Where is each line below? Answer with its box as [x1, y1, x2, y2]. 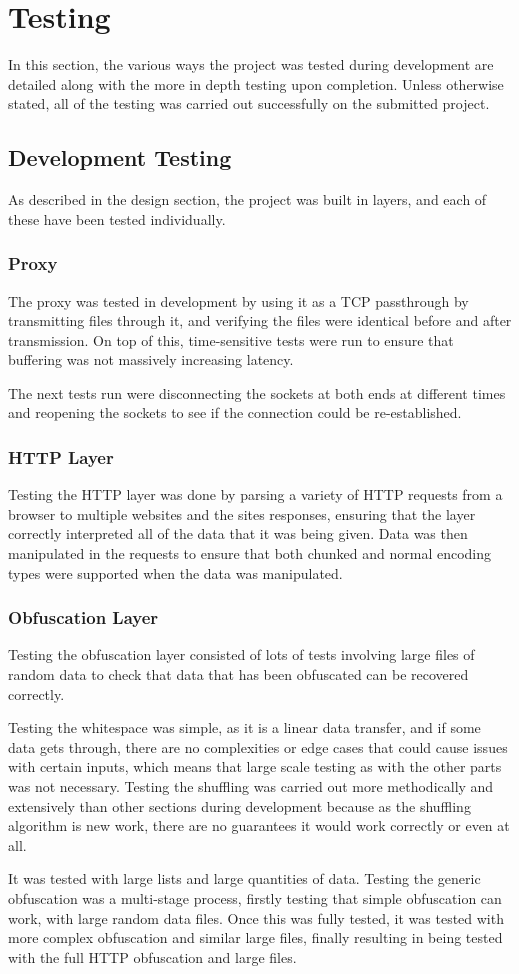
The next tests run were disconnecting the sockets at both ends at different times [8, 382, 506, 403]
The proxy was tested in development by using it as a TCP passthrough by [8, 290, 469, 311]
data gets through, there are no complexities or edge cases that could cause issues [8, 736, 508, 757]
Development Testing [8, 142, 232, 173]
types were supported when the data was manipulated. [8, 562, 343, 583]
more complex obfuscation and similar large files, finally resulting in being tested [8, 927, 503, 948]
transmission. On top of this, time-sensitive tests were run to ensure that [8, 329, 454, 350]
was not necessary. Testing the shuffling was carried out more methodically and [8, 776, 494, 797]
